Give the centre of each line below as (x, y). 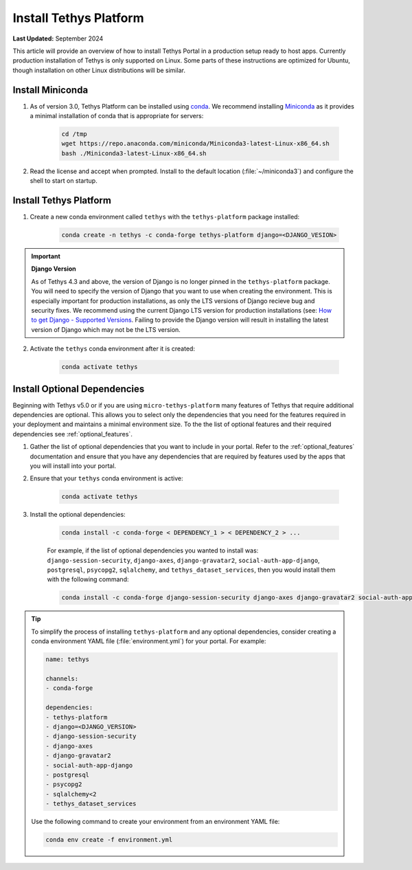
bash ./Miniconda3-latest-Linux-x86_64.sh (134, 153)
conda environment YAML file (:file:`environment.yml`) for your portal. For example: (149, 641)
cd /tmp (74, 134)
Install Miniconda (50, 90)
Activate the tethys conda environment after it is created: (113, 349)
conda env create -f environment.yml (109, 840)
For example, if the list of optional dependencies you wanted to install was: (153, 550)
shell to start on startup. (64, 181)
